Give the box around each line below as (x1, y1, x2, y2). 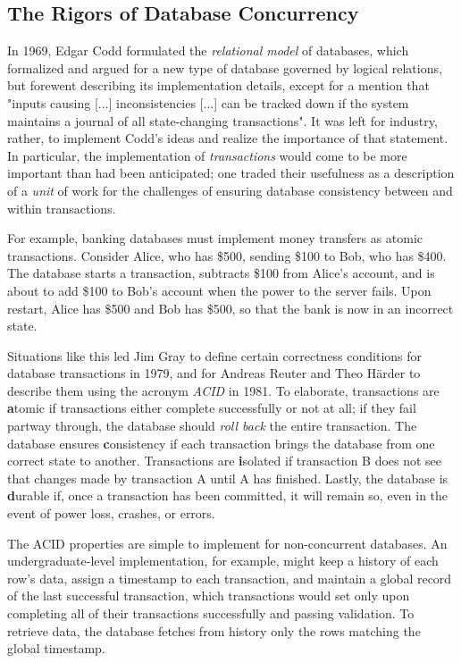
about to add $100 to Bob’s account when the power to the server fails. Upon (7, 281, 432, 299)
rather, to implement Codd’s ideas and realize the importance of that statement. (7, 129, 448, 147)
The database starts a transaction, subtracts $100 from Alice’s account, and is (7, 264, 435, 282)
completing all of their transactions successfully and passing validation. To (7, 604, 415, 623)
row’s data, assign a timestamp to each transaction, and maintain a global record (7, 568, 452, 587)
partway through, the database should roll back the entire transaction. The (7, 416, 417, 435)
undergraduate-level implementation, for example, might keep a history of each (7, 551, 439, 570)
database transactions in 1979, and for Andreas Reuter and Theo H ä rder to (7, 364, 421, 382)
